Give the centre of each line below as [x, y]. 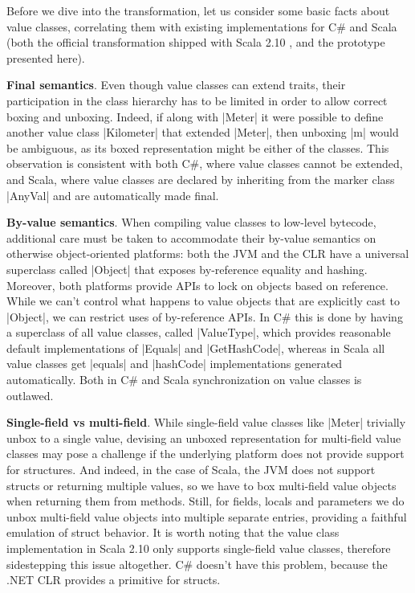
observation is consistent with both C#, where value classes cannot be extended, [205, 164]
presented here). [46, 57]
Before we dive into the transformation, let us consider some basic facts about [198, 10]
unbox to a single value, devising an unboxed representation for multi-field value [204, 438]
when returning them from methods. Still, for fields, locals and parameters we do [205, 501]
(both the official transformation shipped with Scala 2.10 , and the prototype [196, 42]
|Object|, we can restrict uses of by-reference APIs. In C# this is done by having [205, 316]
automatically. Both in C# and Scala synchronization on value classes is [184, 380]
